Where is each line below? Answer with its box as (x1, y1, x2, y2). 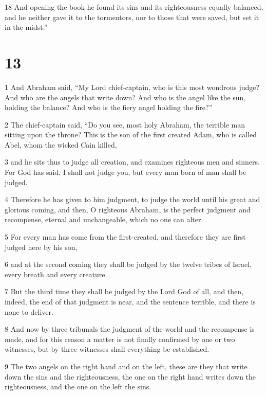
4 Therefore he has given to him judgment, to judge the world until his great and (5, 194, 260, 205)
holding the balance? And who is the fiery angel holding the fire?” (5, 102, 213, 113)
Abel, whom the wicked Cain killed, (5, 139, 117, 150)
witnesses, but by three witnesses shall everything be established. (5, 344, 209, 354)
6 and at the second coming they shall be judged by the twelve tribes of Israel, (5, 259, 252, 270)
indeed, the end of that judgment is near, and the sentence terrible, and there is (5, 296, 256, 307)
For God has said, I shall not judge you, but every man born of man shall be (5, 167, 246, 177)
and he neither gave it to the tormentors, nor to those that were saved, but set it (5, 11, 259, 22)
